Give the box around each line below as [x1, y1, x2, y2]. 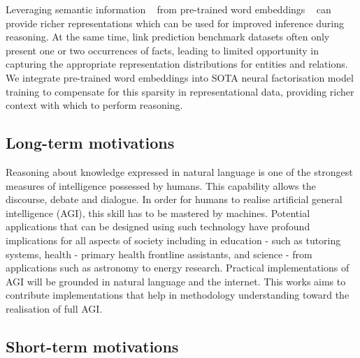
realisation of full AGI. [6, 301, 103, 315]
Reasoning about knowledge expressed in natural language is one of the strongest [6, 164, 353, 179]
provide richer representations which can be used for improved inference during [6, 15, 344, 30]
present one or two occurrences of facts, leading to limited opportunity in [6, 43, 319, 57]
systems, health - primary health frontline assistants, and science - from [6, 246, 312, 261]
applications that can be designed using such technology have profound [6, 219, 310, 234]
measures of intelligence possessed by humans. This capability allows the [6, 178, 316, 193]
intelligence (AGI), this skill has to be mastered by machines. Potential [6, 205, 310, 220]
